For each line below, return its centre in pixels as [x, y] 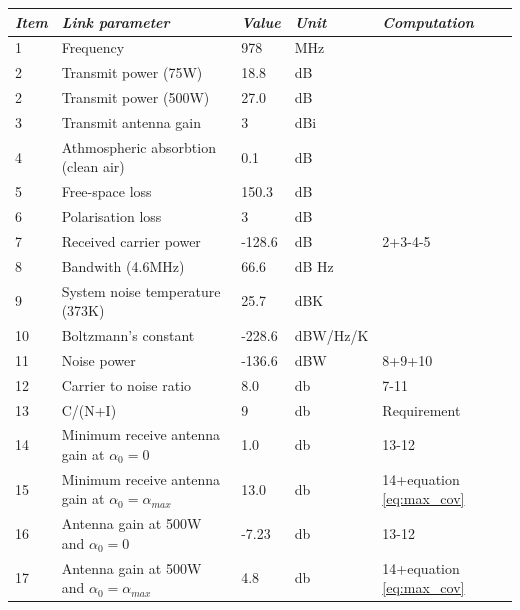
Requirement [421, 409]
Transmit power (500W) [135, 97]
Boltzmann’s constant [128, 334]
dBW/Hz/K [331, 334]
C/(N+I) [89, 409]
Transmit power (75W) [132, 72]
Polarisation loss [111, 216]
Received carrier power [131, 240]
